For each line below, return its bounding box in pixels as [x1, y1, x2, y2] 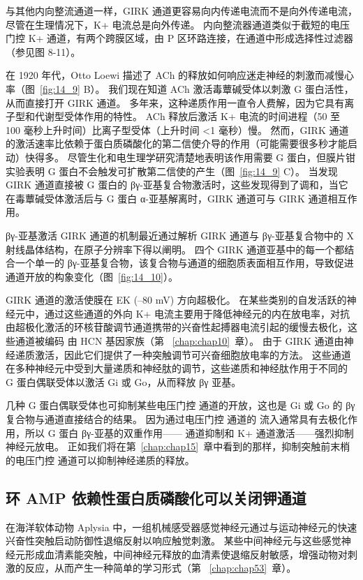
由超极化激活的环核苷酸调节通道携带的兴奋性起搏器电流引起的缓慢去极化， [6, 320, 348, 334]
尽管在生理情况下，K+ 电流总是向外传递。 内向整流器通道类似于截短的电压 [6, 17, 350, 31]
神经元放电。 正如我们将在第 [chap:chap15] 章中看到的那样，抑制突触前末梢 [6, 439, 350, 454]
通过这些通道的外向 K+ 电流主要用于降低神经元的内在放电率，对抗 [44, 306, 350, 320]
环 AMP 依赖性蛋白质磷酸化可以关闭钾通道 [6, 486, 306, 508]
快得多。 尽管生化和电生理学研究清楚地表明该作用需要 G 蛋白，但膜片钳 [24, 149, 355, 164]
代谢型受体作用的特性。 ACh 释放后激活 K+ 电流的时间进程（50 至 [34, 109, 341, 124]
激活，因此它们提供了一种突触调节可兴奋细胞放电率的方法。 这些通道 [34, 347, 351, 362]
